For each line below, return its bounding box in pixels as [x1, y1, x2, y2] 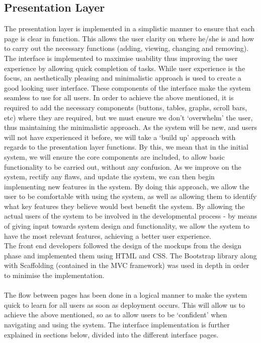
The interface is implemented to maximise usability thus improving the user [4, 52, 238, 63]
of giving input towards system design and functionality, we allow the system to [4, 221, 250, 231]
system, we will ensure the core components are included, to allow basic [4, 151, 225, 162]
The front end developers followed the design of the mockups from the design [4, 240, 242, 251]
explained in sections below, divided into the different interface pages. [4, 329, 219, 339]
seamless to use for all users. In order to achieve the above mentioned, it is [4, 92, 234, 103]
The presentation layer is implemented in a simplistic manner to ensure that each [4, 23, 255, 34]
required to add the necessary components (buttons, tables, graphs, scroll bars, [4, 102, 247, 112]
